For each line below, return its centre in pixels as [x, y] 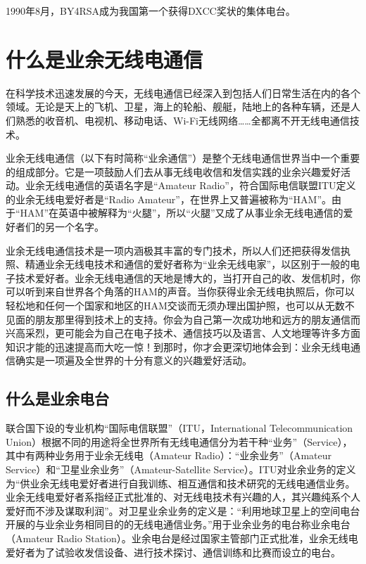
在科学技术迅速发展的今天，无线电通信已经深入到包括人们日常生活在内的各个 [183, 92]
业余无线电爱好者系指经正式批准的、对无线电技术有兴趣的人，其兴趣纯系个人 [183, 497]
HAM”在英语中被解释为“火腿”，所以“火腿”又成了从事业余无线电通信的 [182, 213]
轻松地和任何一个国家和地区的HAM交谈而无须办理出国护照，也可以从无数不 [180, 306]
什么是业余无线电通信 [105, 59]
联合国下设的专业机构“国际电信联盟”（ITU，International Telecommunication [179, 428]
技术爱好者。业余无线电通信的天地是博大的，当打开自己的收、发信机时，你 [188, 277]
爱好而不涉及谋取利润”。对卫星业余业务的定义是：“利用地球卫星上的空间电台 [183, 510]
